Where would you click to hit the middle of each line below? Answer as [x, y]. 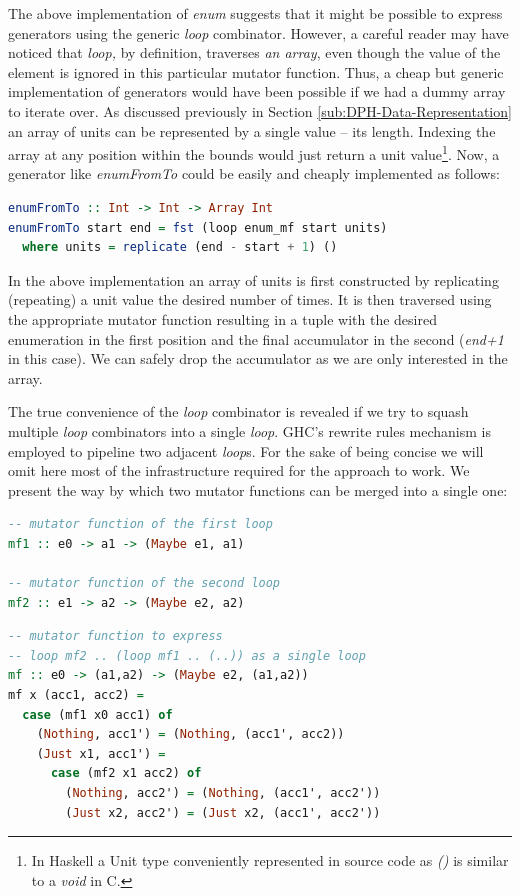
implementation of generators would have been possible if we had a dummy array [257, 91]
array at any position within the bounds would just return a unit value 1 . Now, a [254, 152]
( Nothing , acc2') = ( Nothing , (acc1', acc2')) [223, 793]
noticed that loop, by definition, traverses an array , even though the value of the [254, 52]
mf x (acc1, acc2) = [76, 695]
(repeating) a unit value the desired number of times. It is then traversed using [250, 299]
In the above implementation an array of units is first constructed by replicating [253, 279]
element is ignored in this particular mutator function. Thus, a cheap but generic [256, 71]
